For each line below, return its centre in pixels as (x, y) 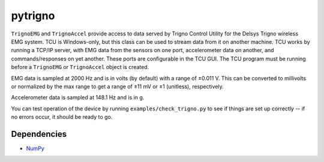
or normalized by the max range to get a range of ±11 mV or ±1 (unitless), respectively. (118, 86)
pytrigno (33, 16)
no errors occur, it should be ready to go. (62, 117)
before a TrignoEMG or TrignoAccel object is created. (80, 67)
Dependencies (39, 134)
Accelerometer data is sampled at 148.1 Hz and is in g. (78, 97)
